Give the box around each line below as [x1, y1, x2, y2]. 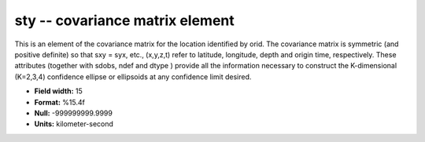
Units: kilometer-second [34, 119, 114, 129]
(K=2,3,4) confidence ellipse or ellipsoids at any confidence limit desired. [14, 71, 252, 82]
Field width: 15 [34, 86, 83, 96]
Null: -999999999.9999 [34, 108, 113, 118]
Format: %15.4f [34, 97, 86, 107]
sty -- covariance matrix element [14, 12, 235, 29]
